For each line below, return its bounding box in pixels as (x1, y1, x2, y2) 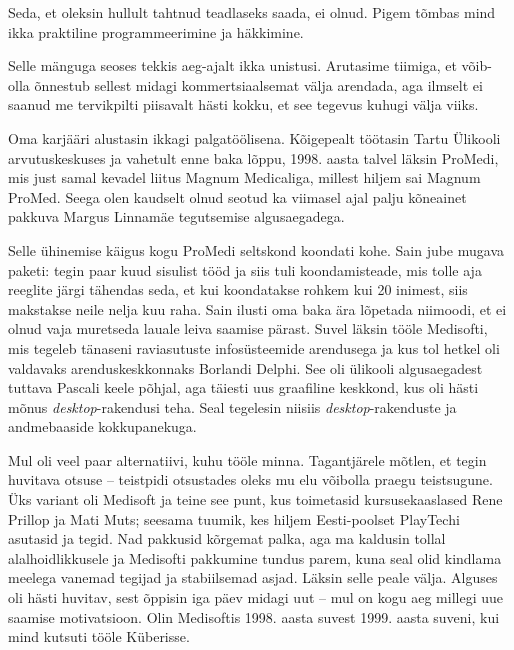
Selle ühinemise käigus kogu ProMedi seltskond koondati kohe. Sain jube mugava (8, 239, 505, 260)
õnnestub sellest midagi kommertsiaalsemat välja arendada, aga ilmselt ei (34, 74, 483, 95)
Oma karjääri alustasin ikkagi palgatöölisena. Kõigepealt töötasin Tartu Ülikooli (8, 127, 501, 148)
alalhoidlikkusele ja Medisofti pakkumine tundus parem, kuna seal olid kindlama (8, 547, 502, 568)
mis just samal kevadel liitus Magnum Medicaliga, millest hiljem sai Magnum (8, 167, 481, 188)
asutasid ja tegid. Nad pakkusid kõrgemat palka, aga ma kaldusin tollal (8, 528, 446, 549)
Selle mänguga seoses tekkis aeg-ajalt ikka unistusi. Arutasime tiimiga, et (8, 55, 457, 76)
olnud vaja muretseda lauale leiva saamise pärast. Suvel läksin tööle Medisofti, (8, 318, 488, 339)
